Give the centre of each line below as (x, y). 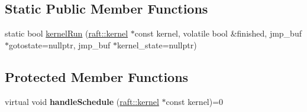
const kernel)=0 (195, 101)
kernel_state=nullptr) (157, 45)
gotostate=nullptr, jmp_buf (60, 45)
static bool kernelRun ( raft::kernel (67, 33)
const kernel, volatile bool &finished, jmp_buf (218, 33)
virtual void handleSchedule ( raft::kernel (82, 101)
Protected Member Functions (97, 76)
